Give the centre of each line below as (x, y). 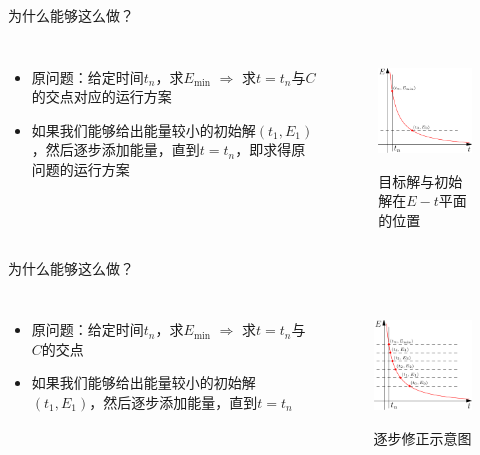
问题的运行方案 (80, 168)
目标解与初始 (420, 180)
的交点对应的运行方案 (101, 96)
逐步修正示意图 (422, 437)
